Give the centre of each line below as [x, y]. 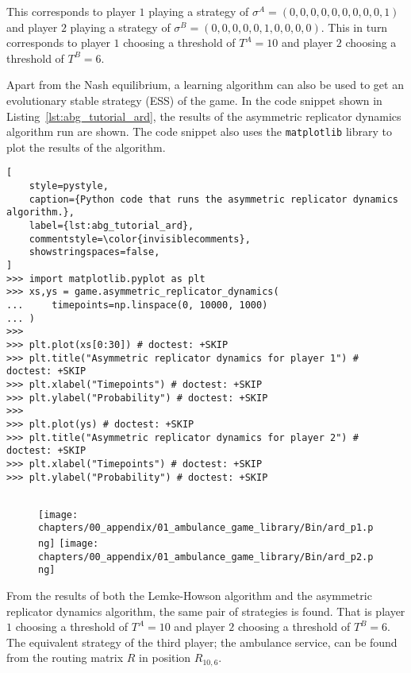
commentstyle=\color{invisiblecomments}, [140, 239]
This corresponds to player [71, 11]
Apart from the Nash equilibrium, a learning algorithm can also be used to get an [205, 85]
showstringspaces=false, [94, 252]
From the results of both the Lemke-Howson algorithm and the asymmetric [189, 596]
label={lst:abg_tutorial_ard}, [111, 226]
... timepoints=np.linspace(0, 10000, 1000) [137, 305]
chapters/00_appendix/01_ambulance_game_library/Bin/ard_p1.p [206, 528]
